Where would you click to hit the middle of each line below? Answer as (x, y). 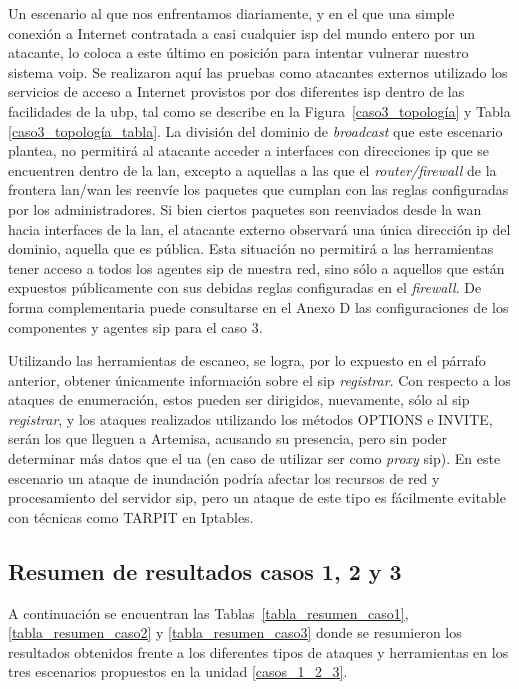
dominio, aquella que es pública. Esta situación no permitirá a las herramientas (251, 248)
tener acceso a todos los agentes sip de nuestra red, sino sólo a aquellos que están (256, 267)
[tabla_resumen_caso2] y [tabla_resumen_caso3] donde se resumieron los (235, 632)
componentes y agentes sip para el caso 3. (135, 326)
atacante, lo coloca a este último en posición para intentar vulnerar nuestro (238, 52)
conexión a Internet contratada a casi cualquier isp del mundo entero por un (242, 32)
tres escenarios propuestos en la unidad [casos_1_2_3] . (178, 671)
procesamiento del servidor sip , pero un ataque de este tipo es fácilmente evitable (257, 497)
